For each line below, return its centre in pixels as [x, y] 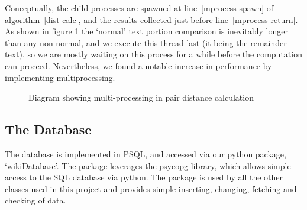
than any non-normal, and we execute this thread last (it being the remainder [146, 42]
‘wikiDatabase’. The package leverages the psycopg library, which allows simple [148, 165]
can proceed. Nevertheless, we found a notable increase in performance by [138, 65]
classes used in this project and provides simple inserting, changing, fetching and [151, 188]
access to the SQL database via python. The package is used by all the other [144, 177]
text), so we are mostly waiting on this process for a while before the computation [153, 54]
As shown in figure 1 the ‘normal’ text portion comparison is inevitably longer [146, 31]
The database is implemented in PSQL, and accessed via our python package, [146, 154]
